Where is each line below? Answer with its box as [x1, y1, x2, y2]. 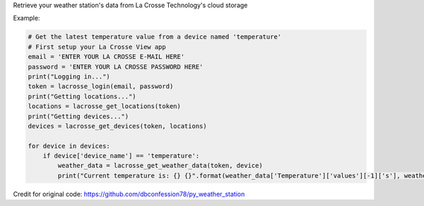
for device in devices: [28, 142, 111, 150]
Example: [13, 14, 40, 23]
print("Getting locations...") [28, 92, 137, 101]
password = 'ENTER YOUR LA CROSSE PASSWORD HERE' [28, 62, 204, 71]
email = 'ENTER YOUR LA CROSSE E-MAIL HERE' [28, 53, 185, 61]
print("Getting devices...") [28, 112, 129, 120]
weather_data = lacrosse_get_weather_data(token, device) [57, 161, 263, 170]
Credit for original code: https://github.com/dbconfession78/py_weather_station [13, 190, 245, 198]
